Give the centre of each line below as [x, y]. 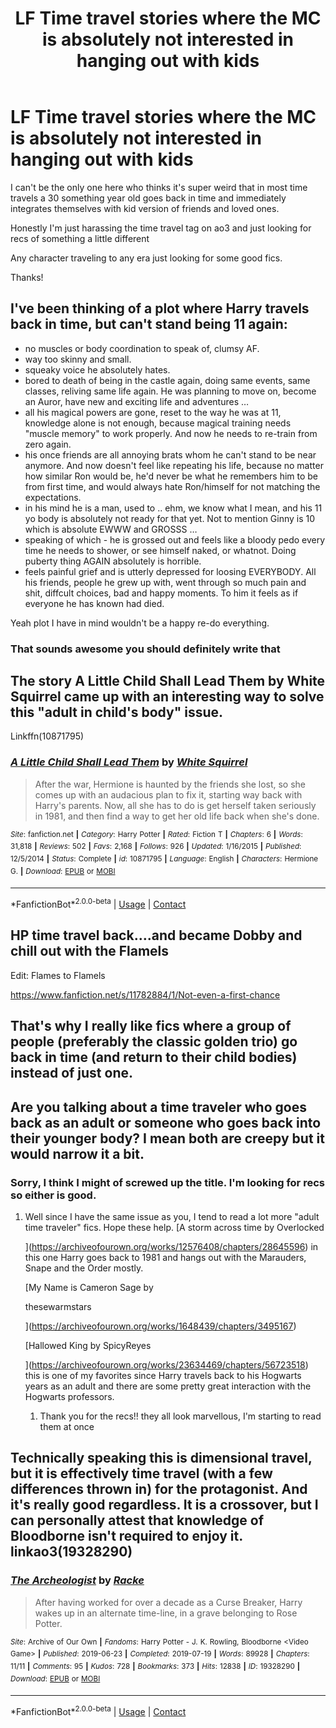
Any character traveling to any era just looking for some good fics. [146, 258]
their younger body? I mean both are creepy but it [167, 1138]
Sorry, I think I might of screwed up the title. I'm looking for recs [167, 1182]
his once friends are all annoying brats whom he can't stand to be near [170, 454]
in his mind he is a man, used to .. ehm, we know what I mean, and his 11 [173, 508]
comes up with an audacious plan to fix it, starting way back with [168, 794]
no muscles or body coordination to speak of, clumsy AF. [142, 348]
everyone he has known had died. [94, 603]
